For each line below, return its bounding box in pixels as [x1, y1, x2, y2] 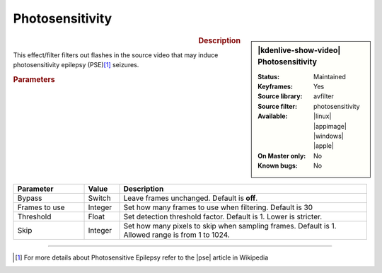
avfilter [313, 92, 334, 100]
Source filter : [257, 102, 297, 110]
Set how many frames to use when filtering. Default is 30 [123, 202, 313, 212]
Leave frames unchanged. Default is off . [123, 193, 258, 203]
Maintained [313, 72, 347, 81]
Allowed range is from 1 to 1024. [123, 230, 230, 240]
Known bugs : [257, 161, 299, 170]
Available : [257, 112, 288, 120]
